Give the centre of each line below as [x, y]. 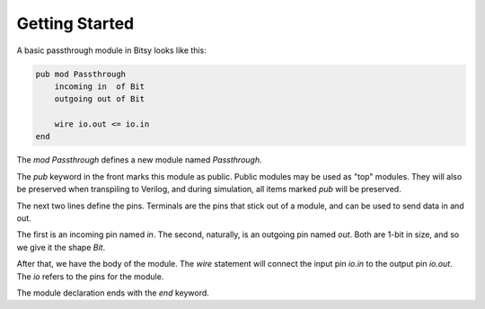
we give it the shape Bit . [61, 247]
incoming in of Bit [100, 86]
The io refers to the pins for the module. [90, 276]
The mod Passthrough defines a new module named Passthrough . [139, 160]
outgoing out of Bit [100, 99]
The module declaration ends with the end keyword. [113, 293]
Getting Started [75, 23]
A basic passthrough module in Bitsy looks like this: [111, 50]
